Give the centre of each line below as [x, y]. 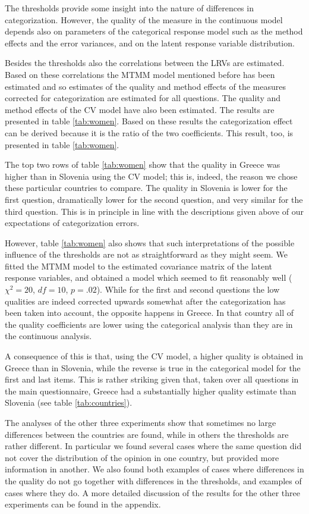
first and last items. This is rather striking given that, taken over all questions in [152, 379]
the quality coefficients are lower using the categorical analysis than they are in [149, 324]
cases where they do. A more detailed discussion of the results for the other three [152, 492]
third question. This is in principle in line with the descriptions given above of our [154, 211]
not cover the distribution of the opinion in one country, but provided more [142, 457]
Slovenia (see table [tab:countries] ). [69, 402]
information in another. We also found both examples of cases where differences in [154, 469]
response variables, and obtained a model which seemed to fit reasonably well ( [149, 278]
